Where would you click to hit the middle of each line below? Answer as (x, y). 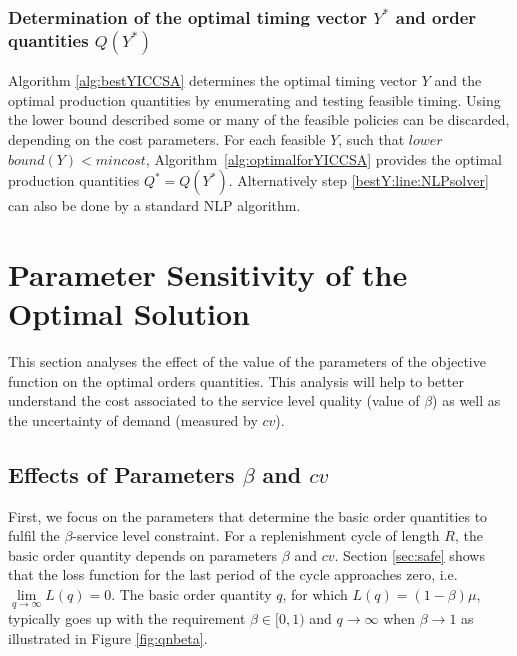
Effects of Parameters (121, 473)
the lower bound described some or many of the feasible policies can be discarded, (259, 119)
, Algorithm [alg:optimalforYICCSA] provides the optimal (323, 158)
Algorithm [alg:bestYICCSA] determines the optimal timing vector (213, 80)
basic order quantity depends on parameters (143, 554)
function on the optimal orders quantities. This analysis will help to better (236, 380)
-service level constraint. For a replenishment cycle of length (256, 535)
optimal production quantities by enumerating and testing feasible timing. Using (254, 99)
